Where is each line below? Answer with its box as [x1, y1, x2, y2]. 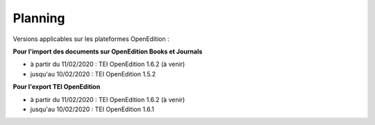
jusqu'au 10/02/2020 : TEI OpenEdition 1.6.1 [30, 105, 154, 113]
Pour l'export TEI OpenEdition [12, 83, 101, 91]
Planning [12, 10, 65, 26]
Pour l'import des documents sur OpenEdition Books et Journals [12, 47, 203, 56]
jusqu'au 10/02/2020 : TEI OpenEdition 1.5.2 [30, 69, 156, 78]
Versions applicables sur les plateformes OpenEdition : [12, 35, 169, 43]
